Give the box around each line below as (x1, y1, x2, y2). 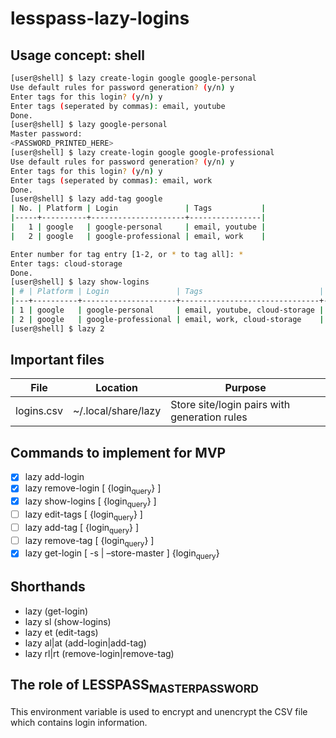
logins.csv (15, 404, 63, 418)
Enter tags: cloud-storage (10, 258, 123, 269)
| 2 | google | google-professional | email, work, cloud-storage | (10, 314, 325, 324)
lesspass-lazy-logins (10, 7, 190, 30)
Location (95, 381, 138, 395)
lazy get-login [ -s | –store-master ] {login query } (24, 547, 220, 562)
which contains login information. (10, 716, 148, 728)
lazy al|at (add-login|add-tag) (24, 637, 147, 649)
